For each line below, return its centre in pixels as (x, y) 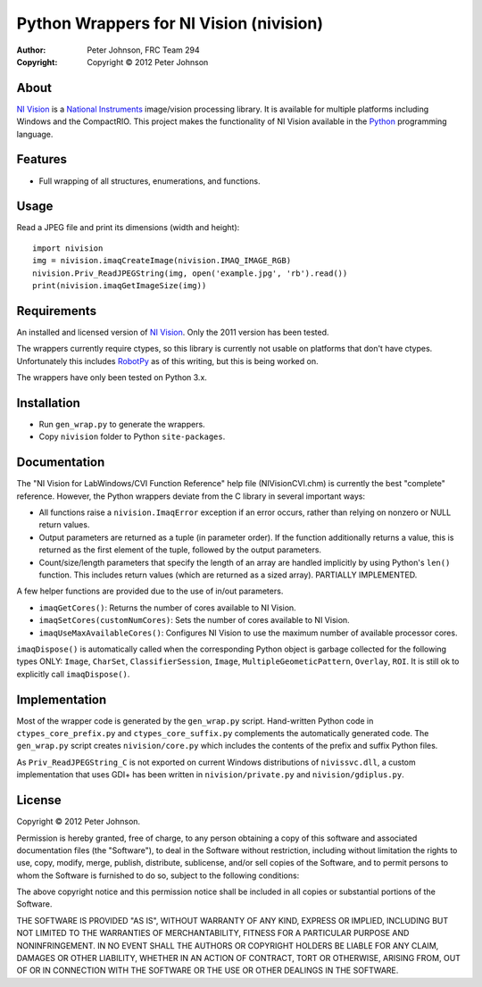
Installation (48, 403)
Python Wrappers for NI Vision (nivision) (170, 23)
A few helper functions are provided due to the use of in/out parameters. (150, 591)
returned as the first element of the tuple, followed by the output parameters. (180, 550)
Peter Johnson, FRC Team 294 (143, 50)
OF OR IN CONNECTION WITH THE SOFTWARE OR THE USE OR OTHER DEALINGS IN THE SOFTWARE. (208, 970)
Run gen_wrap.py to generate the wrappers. (122, 424)
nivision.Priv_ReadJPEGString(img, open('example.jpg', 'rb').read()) (190, 273)
